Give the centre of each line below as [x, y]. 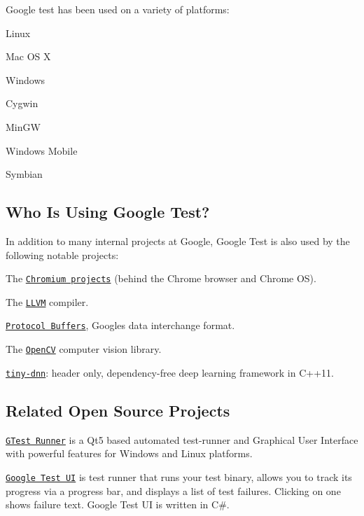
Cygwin [22, 103]
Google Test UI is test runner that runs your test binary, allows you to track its [179, 476]
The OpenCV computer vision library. [84, 349]
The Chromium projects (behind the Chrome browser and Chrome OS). [161, 278]
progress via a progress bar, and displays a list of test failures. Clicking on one [173, 490]
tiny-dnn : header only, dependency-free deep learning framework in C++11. [170, 372]
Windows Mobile [42, 150]
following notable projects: [62, 254]
